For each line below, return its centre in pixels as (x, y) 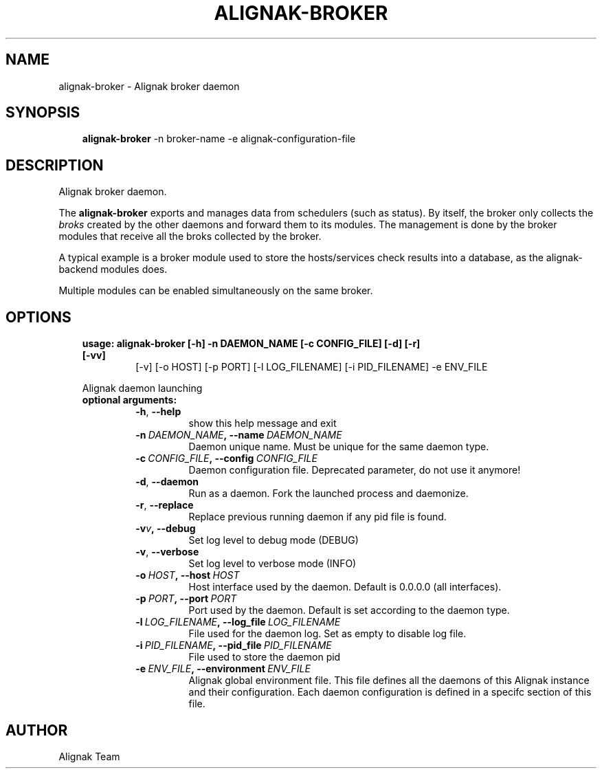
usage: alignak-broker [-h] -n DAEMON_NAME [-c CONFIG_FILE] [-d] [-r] (251, 344)
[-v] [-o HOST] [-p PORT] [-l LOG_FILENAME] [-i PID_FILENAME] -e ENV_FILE (312, 367)
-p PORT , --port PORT (186, 599)
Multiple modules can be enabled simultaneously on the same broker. (216, 291)
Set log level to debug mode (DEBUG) (274, 540)
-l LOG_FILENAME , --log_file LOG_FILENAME (238, 622)
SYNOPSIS (43, 113)
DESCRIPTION (55, 165)
